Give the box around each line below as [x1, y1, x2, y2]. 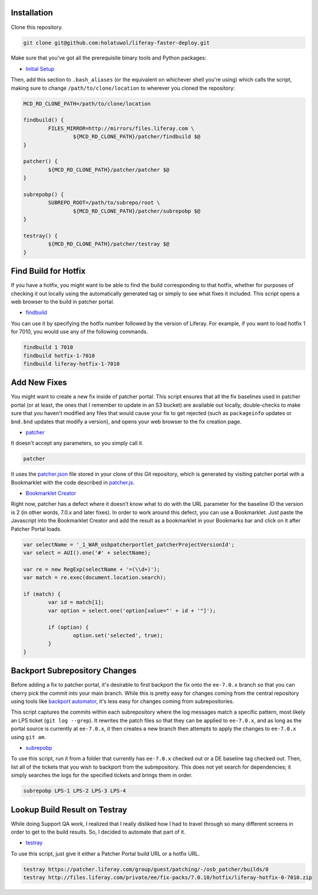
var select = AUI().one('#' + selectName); [23, 550, 151, 556]
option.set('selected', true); [72, 632, 163, 639]
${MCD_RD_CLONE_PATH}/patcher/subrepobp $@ [72, 207, 201, 214]
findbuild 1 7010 [23, 344, 74, 351]
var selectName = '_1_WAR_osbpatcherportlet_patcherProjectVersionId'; [23, 541, 235, 548]
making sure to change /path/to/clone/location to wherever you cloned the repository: [11, 84, 236, 92]
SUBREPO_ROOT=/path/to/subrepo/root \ [48, 200, 160, 206]
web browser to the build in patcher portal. [11, 298, 115, 305]
